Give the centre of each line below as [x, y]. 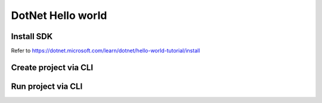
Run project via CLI [47, 86]
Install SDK [32, 36]
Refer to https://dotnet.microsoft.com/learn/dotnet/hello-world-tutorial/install [106, 51]
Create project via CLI [52, 67]
